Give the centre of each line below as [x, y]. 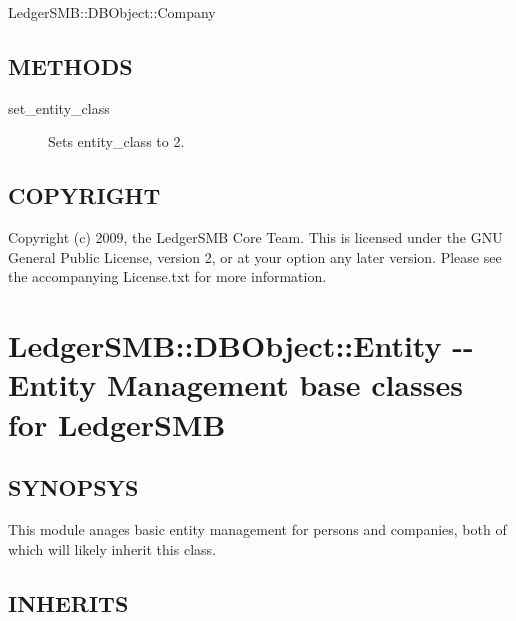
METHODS [70, 65]
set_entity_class [59, 107]
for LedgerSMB [117, 423]
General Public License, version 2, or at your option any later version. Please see [255, 256]
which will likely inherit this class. [112, 548]
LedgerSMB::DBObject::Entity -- [241, 345]
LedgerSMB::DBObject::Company [112, 12]
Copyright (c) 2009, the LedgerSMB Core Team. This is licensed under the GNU [255, 237]
